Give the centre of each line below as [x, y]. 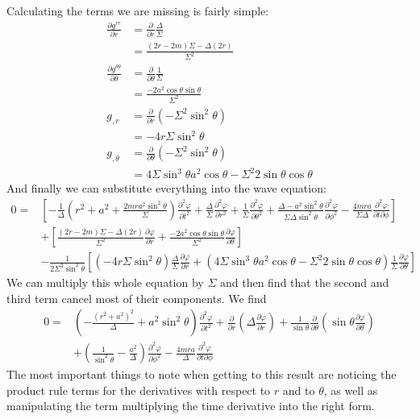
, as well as [351, 390]
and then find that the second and [304, 282]
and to [299, 390]
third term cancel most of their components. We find [137, 298]
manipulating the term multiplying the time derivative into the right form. [191, 406]
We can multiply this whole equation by [105, 282]
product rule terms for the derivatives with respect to [139, 390]
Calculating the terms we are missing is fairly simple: [138, 10]
